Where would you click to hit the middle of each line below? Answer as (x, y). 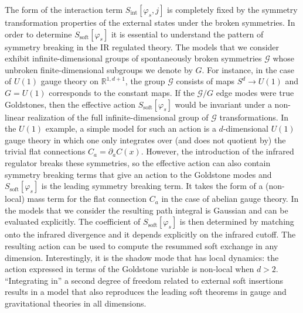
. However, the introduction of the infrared (217, 151)
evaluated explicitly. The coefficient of (73, 221)
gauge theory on (70, 81)
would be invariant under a (223, 104)
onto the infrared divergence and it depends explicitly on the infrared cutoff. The (150, 234)
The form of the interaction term (64, 9)
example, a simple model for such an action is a (131, 128)
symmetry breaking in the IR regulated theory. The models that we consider (142, 47)
